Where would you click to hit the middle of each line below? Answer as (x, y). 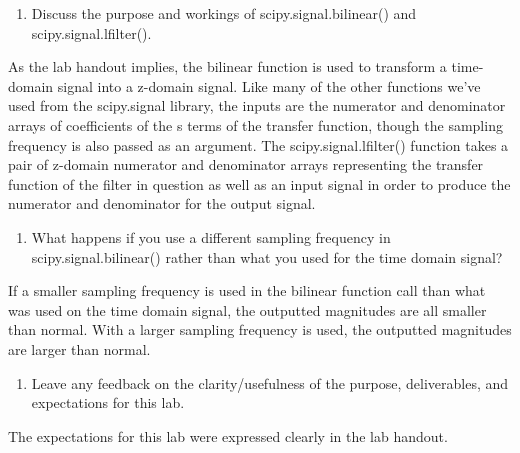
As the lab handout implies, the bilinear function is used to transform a (227, 66)
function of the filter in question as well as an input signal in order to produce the (259, 183)
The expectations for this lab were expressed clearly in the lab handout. (228, 435)
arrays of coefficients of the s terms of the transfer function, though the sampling (255, 124)
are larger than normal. (79, 348)
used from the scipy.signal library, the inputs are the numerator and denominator (257, 105)
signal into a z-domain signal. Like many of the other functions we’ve (269, 85)
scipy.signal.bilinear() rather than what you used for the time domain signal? (267, 256)
